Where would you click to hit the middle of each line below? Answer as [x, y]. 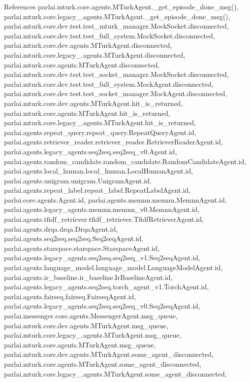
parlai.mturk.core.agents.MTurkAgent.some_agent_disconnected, [103, 364]
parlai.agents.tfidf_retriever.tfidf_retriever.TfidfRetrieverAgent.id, [104, 219]
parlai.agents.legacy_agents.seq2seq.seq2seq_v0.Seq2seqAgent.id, [102, 306]
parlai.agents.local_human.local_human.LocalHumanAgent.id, [99, 171]
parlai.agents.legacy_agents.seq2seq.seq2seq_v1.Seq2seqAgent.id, [102, 258]
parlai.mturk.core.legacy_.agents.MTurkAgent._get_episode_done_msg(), [117, 16]
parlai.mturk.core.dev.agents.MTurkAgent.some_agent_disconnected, [109, 354]
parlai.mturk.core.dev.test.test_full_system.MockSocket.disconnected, [109, 35]
